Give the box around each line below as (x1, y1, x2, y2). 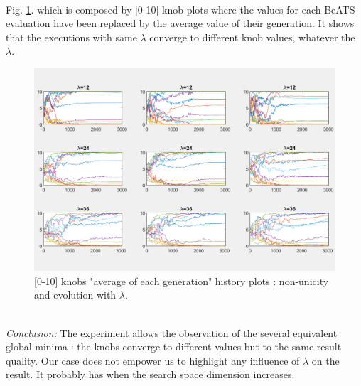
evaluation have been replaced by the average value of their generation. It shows (6, 16, 355, 31)
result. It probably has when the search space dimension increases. (6, 367, 295, 382)
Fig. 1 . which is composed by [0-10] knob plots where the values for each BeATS (6, 1, 355, 16)
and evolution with (34, 287, 117, 302)
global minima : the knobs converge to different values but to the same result (6, 339, 342, 354)
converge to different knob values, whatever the (149, 29, 355, 44)
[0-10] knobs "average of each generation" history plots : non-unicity (34, 273, 329, 288)
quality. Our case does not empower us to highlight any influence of (6, 353, 300, 368)
